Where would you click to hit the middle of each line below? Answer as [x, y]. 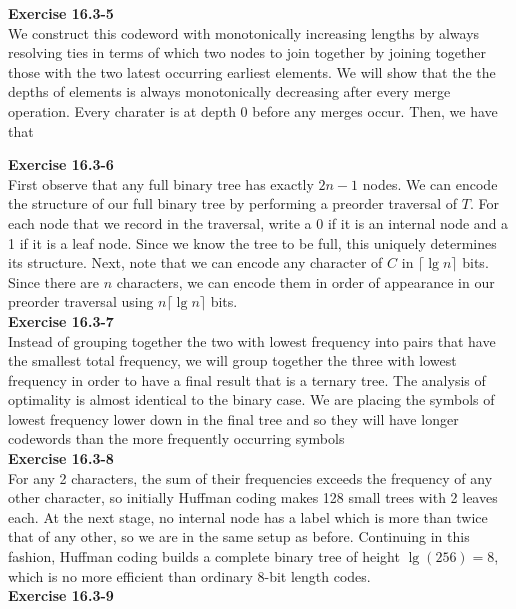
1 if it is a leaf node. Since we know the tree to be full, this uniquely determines [252, 242]
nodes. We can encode [430, 183]
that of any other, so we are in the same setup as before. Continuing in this [239, 536]
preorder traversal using [81, 301]
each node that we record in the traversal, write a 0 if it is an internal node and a [258, 222]
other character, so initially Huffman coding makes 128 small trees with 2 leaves [253, 497]
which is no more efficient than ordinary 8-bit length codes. [189, 575]
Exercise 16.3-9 [61, 595]
